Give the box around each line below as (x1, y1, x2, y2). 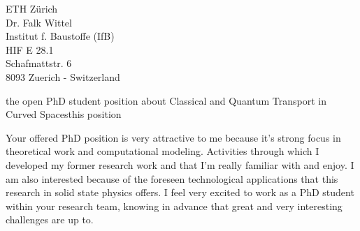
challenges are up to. (6, 212, 94, 227)
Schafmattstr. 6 (6, 56, 72, 70)
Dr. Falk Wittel (6, 15, 72, 29)
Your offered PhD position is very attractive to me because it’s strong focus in (6, 130, 341, 144)
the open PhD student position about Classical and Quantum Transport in (6, 93, 327, 107)
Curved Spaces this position (6, 107, 122, 121)
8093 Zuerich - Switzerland (6, 69, 120, 84)
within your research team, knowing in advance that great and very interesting (6, 198, 343, 213)
